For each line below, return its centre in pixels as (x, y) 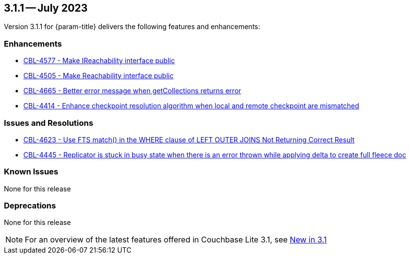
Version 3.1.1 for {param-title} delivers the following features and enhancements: (132, 27)
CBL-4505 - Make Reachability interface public (98, 76)
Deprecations (30, 206)
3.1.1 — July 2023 (46, 8)
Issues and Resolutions (49, 123)
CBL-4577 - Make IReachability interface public (99, 61)
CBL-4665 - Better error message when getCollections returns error (132, 91)
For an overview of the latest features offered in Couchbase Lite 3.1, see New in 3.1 (176, 240)
